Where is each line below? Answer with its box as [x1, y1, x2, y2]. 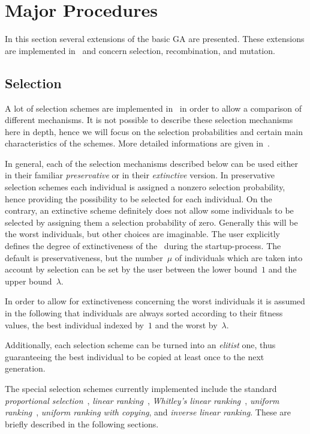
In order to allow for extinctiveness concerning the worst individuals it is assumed [5, 295, 305, 307]
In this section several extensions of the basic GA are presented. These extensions [5, 32, 305, 45]
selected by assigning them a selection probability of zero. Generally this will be [5, 215, 298, 228]
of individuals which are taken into [174, 251, 303, 264]
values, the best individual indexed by [5, 318, 144, 331]
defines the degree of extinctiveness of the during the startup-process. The [5, 240, 281, 252]
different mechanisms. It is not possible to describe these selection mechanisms [5, 113, 293, 126]
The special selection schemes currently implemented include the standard [5, 382, 277, 394]
